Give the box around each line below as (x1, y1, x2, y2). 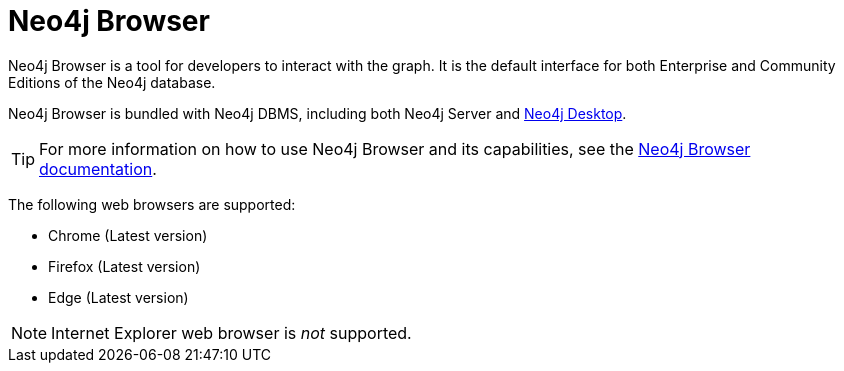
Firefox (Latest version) (48, 257, 201, 275)
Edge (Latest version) (48, 288, 189, 306)
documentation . (39, 158, 157, 179)
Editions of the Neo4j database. (8, 73, 216, 91)
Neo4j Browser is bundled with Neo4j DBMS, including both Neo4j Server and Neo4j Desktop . (8, 104, 627, 122)
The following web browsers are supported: (8, 195, 296, 213)
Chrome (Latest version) (48, 226, 208, 244)
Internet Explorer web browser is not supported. (51, 322, 412, 343)
